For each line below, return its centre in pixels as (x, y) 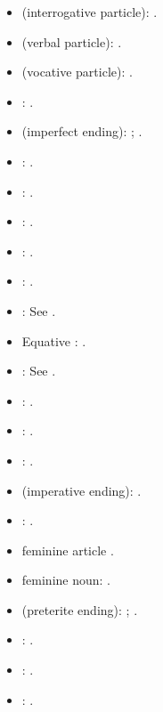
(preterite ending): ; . (80, 609)
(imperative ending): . (81, 490)
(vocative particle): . (77, 72)
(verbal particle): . (72, 41)
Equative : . (54, 340)
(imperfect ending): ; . (82, 131)
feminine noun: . (66, 580)
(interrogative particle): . (90, 12)
